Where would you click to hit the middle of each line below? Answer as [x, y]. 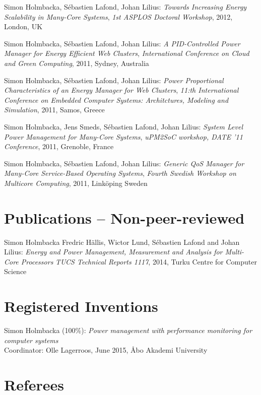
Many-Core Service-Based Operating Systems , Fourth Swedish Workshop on [120, 173]
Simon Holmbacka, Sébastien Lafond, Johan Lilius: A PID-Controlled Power [122, 43]
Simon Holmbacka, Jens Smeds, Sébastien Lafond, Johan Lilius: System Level [123, 126]
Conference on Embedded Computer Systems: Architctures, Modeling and [116, 100]
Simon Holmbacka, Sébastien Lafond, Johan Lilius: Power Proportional [114, 80]
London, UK [23, 26]
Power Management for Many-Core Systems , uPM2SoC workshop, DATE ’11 [123, 136]
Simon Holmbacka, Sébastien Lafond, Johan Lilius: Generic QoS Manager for [124, 163]
